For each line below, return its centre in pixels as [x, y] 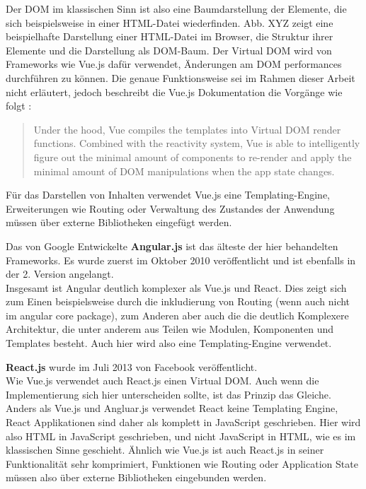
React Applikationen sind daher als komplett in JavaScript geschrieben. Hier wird [183, 422]
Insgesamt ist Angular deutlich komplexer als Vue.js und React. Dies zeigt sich [176, 287]
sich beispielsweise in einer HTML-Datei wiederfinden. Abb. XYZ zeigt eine [170, 22]
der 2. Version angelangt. [60, 274]
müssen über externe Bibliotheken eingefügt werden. [119, 222]
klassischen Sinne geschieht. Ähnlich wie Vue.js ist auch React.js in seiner [165, 450]
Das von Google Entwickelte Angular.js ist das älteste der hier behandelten [172, 246]
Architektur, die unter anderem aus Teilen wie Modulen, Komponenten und [170, 329]
